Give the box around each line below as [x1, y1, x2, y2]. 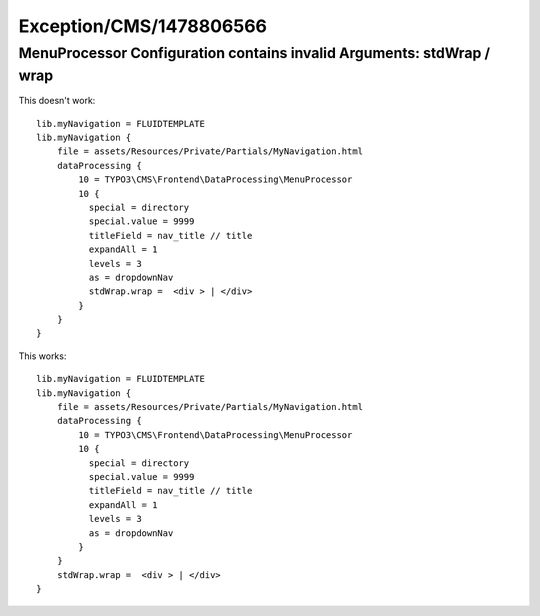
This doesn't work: [18, 95, 96, 107]
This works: [18, 350, 67, 362]
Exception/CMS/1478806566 [18, 15, 268, 37]
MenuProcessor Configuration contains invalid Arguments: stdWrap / [18, 44, 491, 62]
